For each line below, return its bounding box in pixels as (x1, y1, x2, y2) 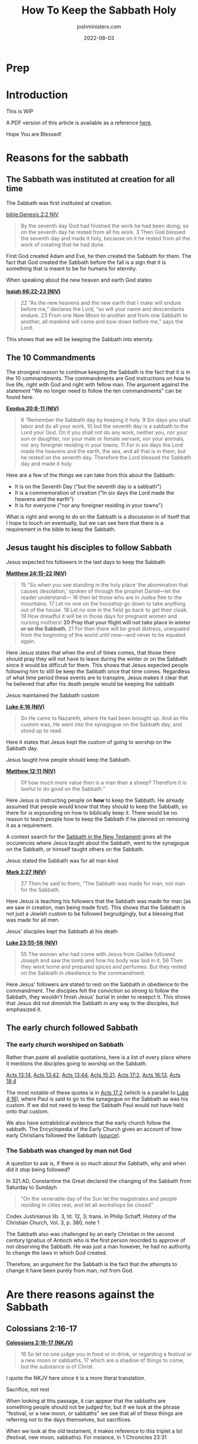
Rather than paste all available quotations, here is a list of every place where (6, 1054, 192, 1061)
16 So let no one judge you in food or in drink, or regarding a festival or (20, 1350, 192, 1358)
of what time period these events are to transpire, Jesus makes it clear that (6, 674, 188, 681)
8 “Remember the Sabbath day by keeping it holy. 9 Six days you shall (20, 416, 191, 423)
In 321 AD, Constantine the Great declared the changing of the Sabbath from (6, 1178, 192, 1185)
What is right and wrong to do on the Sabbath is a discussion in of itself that (6, 513, 190, 520)
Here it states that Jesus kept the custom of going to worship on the (6, 738, 171, 745)
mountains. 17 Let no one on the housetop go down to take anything (20, 600, 186, 607)
